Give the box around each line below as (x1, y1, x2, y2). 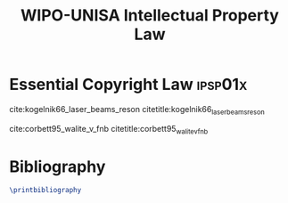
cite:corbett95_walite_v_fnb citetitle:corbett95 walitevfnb (9, 123, 209, 136)
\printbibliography (9, 186, 82, 195)
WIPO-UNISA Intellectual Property (21, 5, 279, 26)
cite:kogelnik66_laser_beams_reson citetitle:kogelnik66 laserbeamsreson (9, 103, 265, 117)
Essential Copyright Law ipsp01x (9, 75, 248, 94)
